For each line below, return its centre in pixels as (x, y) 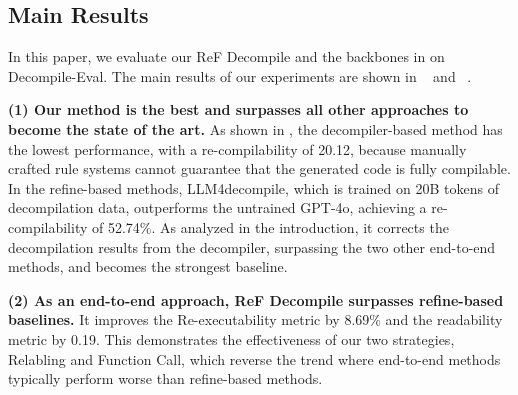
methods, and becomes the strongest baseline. (148, 266)
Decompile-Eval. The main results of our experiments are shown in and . (240, 75)
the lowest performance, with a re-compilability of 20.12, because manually (237, 148)
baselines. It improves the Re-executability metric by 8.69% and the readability (255, 319)
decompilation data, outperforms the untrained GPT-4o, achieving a (217, 207)
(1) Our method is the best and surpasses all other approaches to (238, 109)
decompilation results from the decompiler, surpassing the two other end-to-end (252, 246)
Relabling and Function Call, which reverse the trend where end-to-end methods (254, 358)
